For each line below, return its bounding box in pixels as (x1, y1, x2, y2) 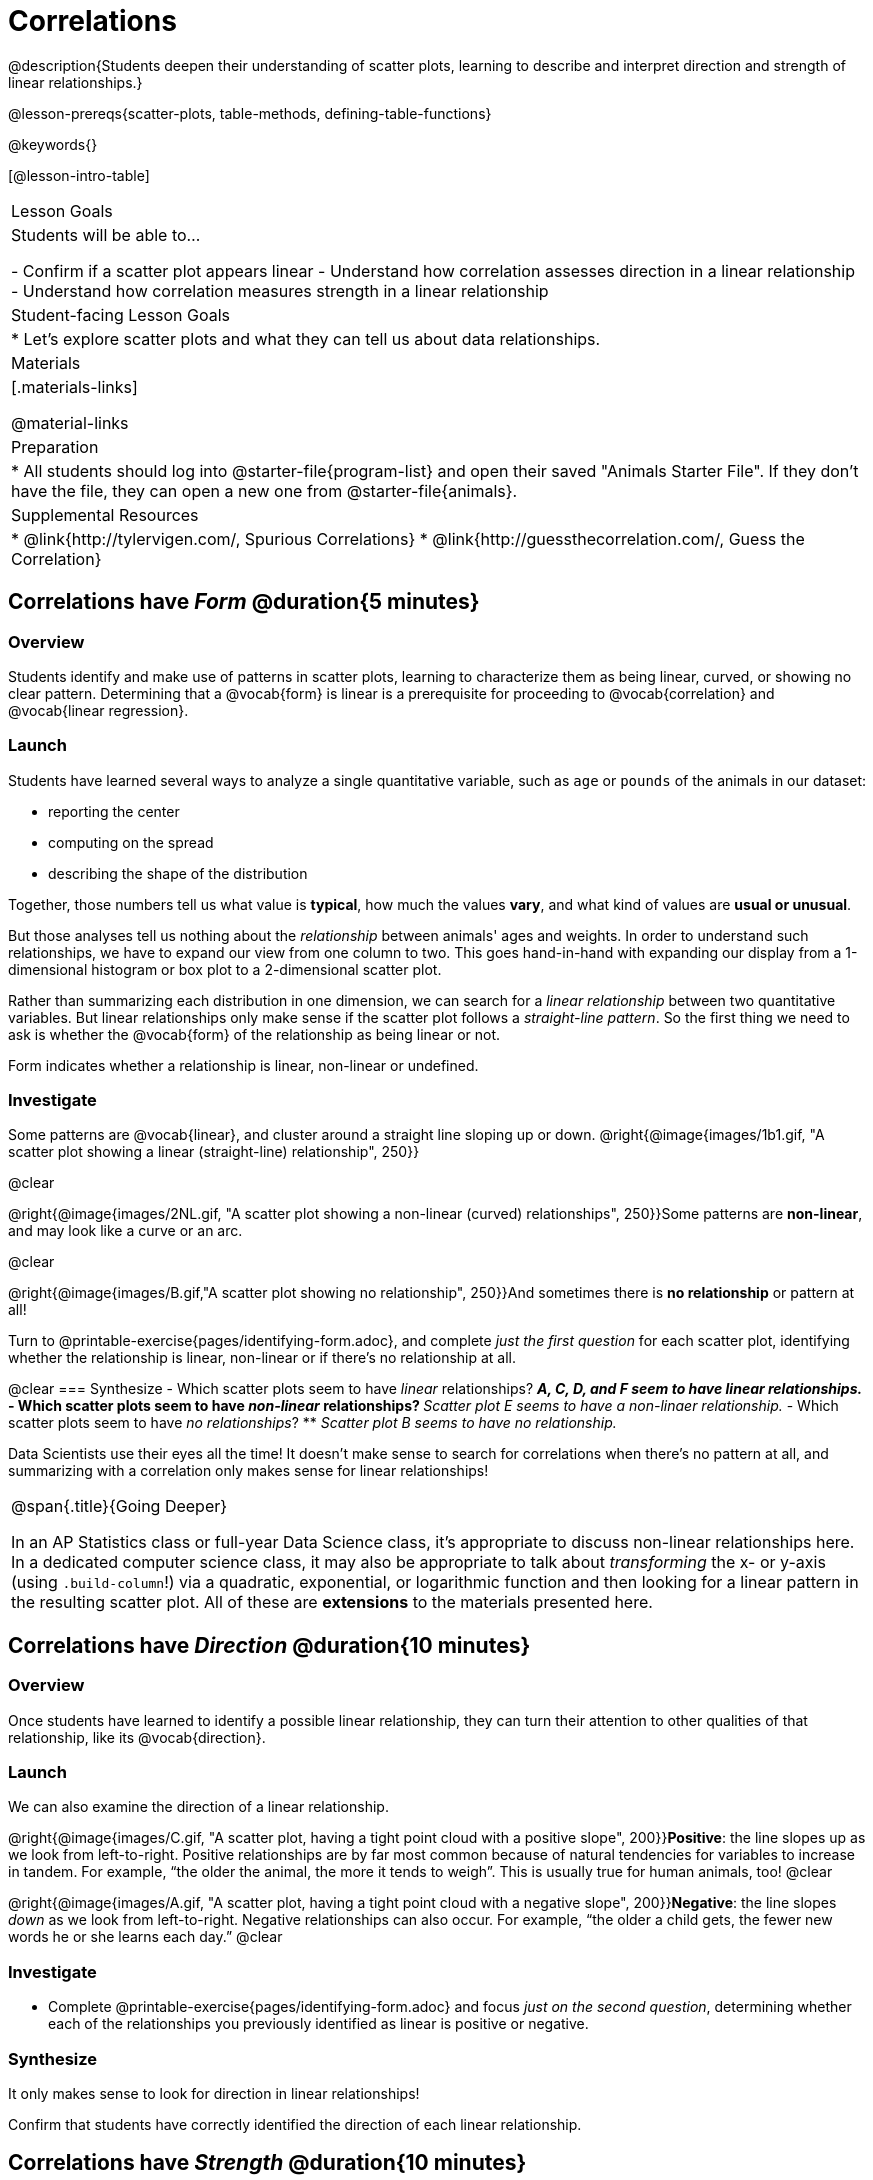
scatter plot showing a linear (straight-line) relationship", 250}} (8, 1143, 420, 1161)
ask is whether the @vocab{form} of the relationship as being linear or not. (8, 1025, 501, 1043)
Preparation (11, 436, 99, 457)
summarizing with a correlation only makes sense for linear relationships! (8, 1462, 489, 1480)
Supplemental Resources (11, 504, 199, 525)
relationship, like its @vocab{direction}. (8, 1728, 266, 1746)
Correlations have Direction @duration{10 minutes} (8, 1632, 531, 1658)
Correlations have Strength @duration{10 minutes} (8, 2150, 527, 2176)
